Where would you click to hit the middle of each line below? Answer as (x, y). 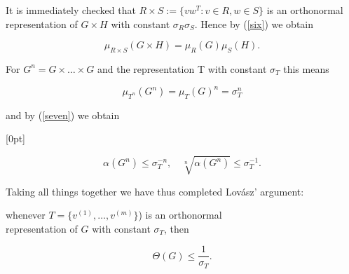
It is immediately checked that (71, 10)
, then (177, 228)
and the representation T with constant (182, 68)
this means (306, 68)
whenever (26, 215)
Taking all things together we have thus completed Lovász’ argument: (155, 191)
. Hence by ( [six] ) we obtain (254, 23)
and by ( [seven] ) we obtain (63, 115)
